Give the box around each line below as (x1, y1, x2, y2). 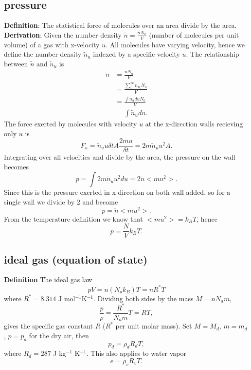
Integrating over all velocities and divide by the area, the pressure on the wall (4, 152, 235, 162)
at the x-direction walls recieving (145, 118, 243, 128)
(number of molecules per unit (149, 29, 239, 40)
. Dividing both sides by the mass (93, 293, 194, 303)
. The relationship (186, 49, 239, 59)
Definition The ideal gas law (4, 274, 92, 285)
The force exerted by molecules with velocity (4, 118, 137, 128)
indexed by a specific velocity (93, 49, 180, 59)
